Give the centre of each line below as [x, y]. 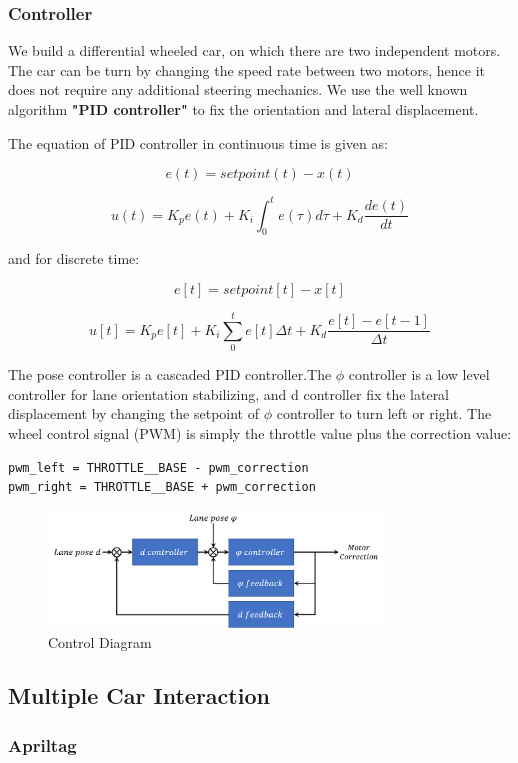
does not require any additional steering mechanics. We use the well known [238, 89]
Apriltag [42, 744]
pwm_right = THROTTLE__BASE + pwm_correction [162, 487]
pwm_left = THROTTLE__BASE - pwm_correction [158, 467]
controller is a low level [419, 374]
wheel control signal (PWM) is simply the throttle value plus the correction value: [260, 432]
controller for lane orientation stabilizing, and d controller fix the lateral [229, 393]
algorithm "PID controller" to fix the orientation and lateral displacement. [243, 109]
